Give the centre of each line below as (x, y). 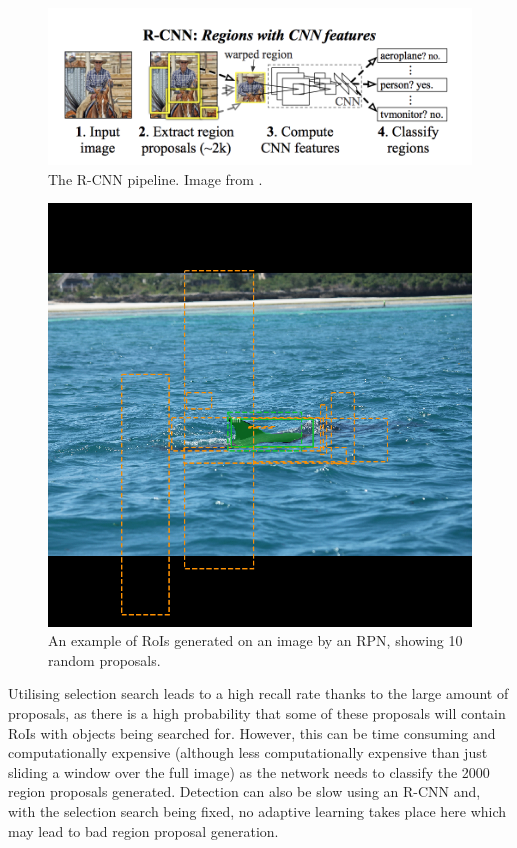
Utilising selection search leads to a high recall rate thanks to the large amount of (258, 693)
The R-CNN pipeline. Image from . (155, 178)
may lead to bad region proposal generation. (143, 830)
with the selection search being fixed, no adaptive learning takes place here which (257, 810)
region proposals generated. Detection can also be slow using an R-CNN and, (244, 791)
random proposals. (104, 659)
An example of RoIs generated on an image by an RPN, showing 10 (255, 640)
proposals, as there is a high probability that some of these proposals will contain (257, 712)
